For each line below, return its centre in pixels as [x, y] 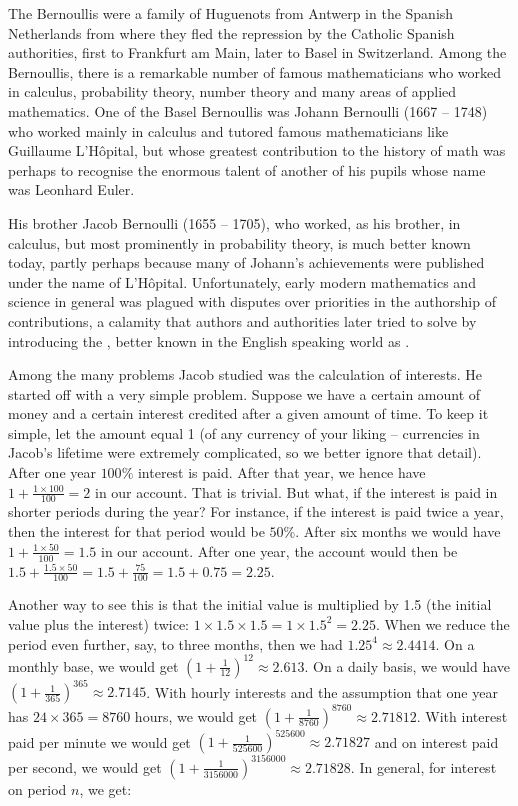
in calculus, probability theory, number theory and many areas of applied [232, 91]
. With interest [462, 715]
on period [37, 788]
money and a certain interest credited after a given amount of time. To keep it [248, 413]
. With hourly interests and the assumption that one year [322, 691]
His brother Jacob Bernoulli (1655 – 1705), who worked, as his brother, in [234, 222]
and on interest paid [436, 741]
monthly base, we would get [93, 665]
